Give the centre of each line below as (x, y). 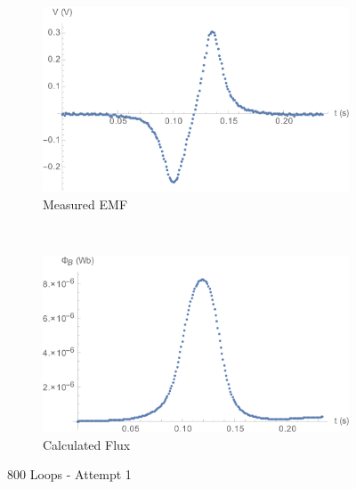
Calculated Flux (87, 444)
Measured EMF (85, 204)
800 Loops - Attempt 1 (69, 474)
